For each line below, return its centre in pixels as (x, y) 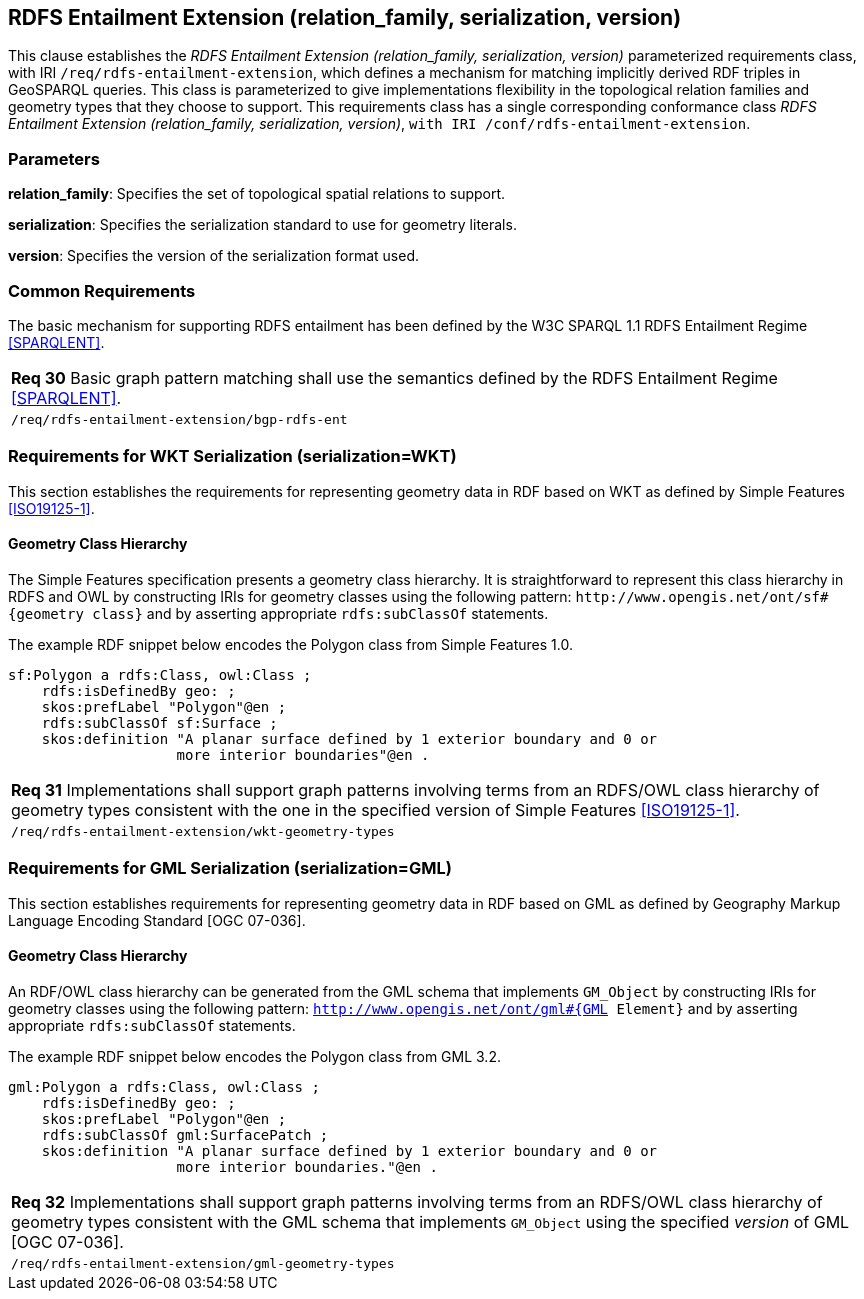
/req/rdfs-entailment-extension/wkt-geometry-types (203, 831)
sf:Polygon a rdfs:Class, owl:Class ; (160, 674)
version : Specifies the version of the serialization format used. (213, 256)
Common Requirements (102, 290)
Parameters (54, 158)
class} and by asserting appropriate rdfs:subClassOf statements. (320, 613)
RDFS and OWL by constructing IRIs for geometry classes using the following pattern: (290, 596)
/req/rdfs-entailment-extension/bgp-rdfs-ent (179, 419)
